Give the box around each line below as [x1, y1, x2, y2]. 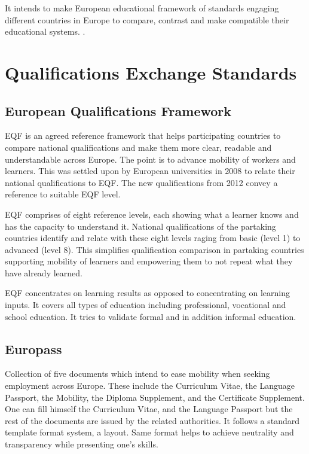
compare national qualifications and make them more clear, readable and [5, 141, 272, 153]
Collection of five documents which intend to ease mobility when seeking [5, 367, 270, 380]
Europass [5, 339, 62, 358]
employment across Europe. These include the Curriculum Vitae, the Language [5, 379, 295, 392]
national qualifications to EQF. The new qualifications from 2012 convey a [5, 176, 278, 188]
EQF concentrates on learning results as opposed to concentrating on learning [5, 287, 290, 299]
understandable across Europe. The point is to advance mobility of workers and [5, 153, 296, 165]
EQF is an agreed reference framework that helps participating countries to [5, 129, 281, 142]
